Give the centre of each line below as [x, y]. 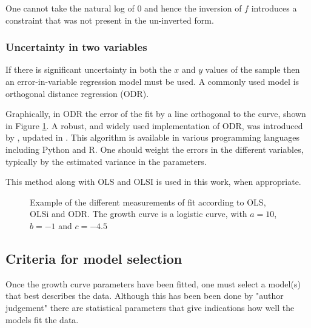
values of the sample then [252, 69]
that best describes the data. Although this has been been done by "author [145, 296]
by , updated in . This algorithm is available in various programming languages [153, 137]
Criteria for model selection [94, 258]
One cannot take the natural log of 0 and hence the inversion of [124, 8]
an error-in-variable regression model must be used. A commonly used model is [152, 81]
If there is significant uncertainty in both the [89, 69]
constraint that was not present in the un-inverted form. [110, 20]
